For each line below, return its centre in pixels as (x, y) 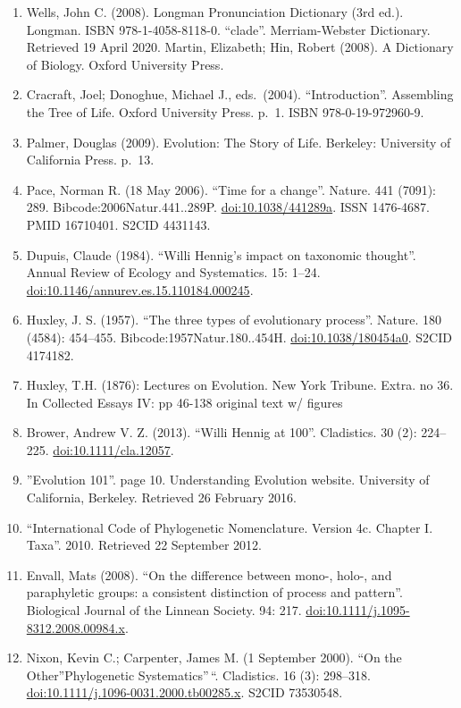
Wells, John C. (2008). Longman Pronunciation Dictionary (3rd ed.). (215, 12)
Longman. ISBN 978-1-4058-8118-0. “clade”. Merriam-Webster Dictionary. (228, 29)
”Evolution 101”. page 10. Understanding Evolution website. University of (228, 480)
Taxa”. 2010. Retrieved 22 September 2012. (144, 545)
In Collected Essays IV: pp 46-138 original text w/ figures (184, 402)
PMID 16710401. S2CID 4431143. (118, 224)
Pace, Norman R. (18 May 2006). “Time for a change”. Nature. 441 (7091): (231, 189)
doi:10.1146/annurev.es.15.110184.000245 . (140, 289)
